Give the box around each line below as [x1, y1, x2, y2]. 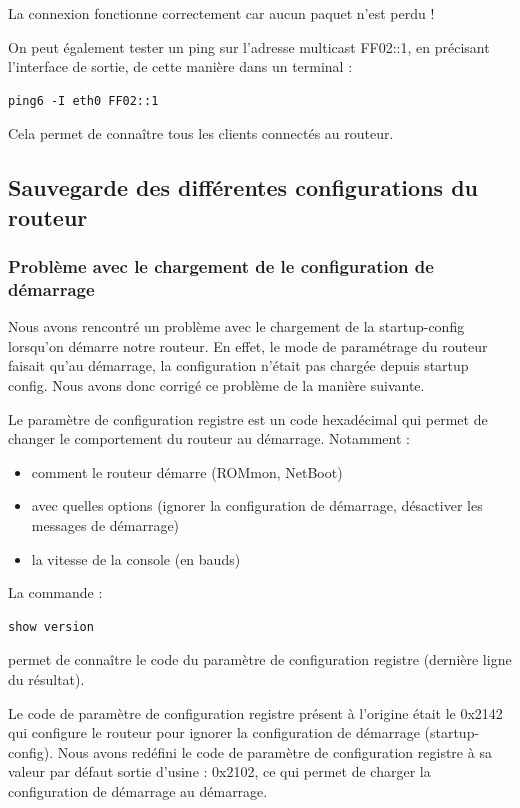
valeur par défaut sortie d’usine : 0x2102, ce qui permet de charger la [8, 761, 431, 782]
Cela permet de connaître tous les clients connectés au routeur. [8, 123, 394, 144]
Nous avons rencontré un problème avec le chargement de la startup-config [8, 316, 465, 337]
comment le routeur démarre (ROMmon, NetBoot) [31, 461, 343, 482]
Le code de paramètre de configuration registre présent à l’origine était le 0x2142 [8, 702, 503, 723]
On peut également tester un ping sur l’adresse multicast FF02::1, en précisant [8, 36, 490, 57]
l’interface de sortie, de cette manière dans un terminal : [8, 56, 353, 77]
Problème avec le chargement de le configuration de [8, 254, 434, 279]
